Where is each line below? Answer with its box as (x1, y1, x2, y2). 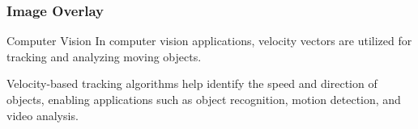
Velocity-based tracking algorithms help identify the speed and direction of (6, 75, 377, 92)
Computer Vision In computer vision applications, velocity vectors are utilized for (6, 32, 412, 49)
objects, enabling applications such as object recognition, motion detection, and (6, 91, 401, 107)
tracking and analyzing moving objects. (6, 48, 202, 64)
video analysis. (6, 106, 79, 123)
